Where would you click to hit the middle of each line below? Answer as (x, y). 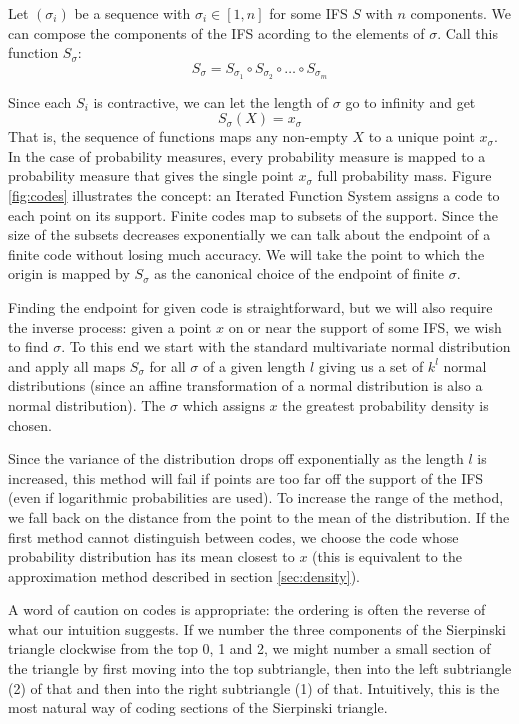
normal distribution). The (87, 404)
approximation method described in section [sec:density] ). (184, 575)
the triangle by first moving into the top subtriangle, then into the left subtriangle (260, 668)
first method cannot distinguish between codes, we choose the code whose (233, 536)
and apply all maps (67, 365)
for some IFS (308, 13)
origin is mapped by (69, 273)
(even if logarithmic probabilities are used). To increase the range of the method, (256, 497)
